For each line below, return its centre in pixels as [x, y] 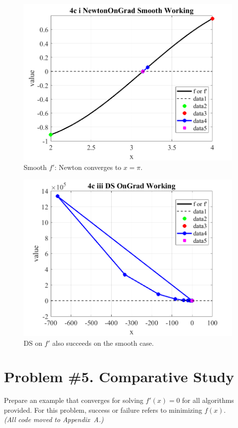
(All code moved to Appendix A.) [54, 419]
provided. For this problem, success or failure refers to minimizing [103, 410]
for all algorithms [208, 400]
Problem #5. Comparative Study [119, 377]
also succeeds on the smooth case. [103, 343]
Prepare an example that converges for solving [74, 400]
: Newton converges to [88, 167]
